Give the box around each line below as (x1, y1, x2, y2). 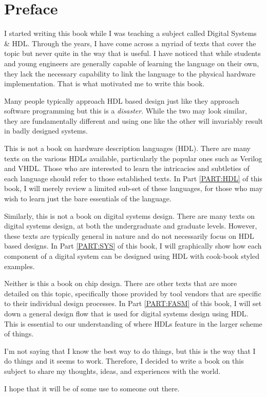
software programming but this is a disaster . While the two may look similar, (4, 105, 247, 116)
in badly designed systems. (4, 125, 88, 136)
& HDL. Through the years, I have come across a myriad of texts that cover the (4, 37, 256, 48)
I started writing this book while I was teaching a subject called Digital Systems (4, 28, 257, 39)
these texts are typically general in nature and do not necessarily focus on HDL (4, 230, 254, 241)
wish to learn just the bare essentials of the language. (4, 193, 171, 204)
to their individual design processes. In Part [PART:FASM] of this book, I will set (4, 298, 262, 309)
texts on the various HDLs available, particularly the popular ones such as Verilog (4, 153, 262, 163)
